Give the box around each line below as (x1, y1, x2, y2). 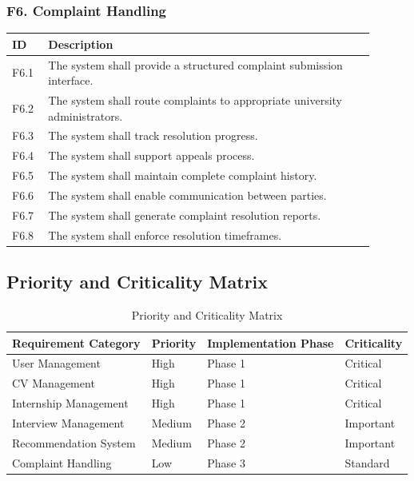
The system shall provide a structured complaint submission (48, 56, 343, 73)
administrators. (48, 107, 123, 124)
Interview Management (12, 414, 125, 431)
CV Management (12, 375, 95, 392)
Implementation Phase (207, 334, 334, 351)
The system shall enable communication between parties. (48, 186, 327, 203)
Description (48, 35, 113, 52)
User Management (12, 355, 101, 372)
